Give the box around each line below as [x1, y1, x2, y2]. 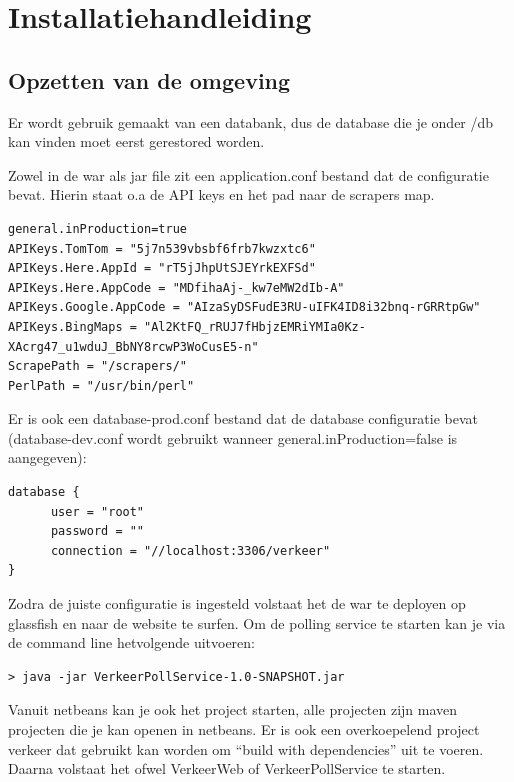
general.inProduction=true [8, 221, 187, 236]
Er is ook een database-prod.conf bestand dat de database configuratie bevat [8, 408, 479, 429]
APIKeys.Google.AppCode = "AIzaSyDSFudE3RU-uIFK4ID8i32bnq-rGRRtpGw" [8, 300, 481, 315]
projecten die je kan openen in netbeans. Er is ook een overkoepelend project [8, 719, 480, 740]
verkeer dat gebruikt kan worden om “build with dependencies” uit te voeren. [8, 738, 484, 759]
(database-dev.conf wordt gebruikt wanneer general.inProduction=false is [8, 427, 458, 448]
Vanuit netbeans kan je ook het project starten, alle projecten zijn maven [8, 699, 458, 720]
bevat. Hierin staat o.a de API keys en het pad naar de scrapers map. [8, 184, 435, 205]
